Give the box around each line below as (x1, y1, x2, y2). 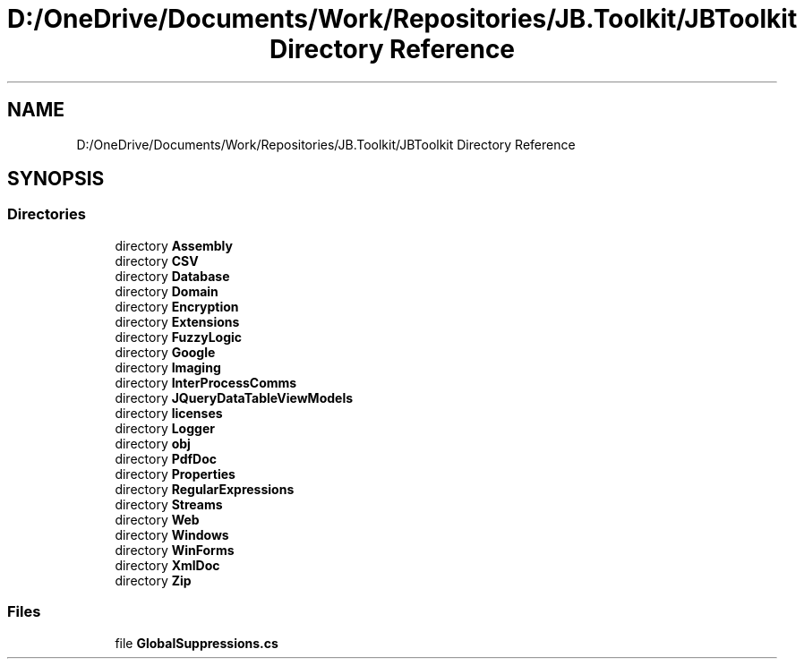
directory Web (115, 511, 200, 527)
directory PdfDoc (115, 450, 217, 466)
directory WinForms (115, 542, 235, 558)
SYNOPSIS (7, 167, 105, 191)
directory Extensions (115, 313, 240, 329)
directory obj (115, 435, 191, 451)
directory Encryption (115, 298, 239, 314)
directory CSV (115, 252, 199, 269)
